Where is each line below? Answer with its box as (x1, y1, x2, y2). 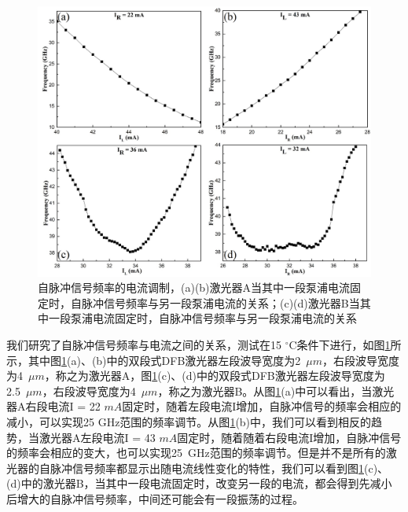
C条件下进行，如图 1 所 (289, 337, 402, 353)
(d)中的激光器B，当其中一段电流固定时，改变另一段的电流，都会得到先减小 (6, 475, 392, 492)
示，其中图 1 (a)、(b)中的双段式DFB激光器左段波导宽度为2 (6, 352, 301, 368)
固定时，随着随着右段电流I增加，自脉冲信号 (177, 429, 402, 445)
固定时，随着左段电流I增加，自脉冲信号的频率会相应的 (122, 398, 402, 414)
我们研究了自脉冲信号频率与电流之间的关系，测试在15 (6, 337, 281, 353)
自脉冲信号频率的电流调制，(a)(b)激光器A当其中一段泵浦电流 (38, 279, 351, 296)
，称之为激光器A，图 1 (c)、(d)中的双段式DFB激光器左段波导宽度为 (44, 367, 385, 384)
